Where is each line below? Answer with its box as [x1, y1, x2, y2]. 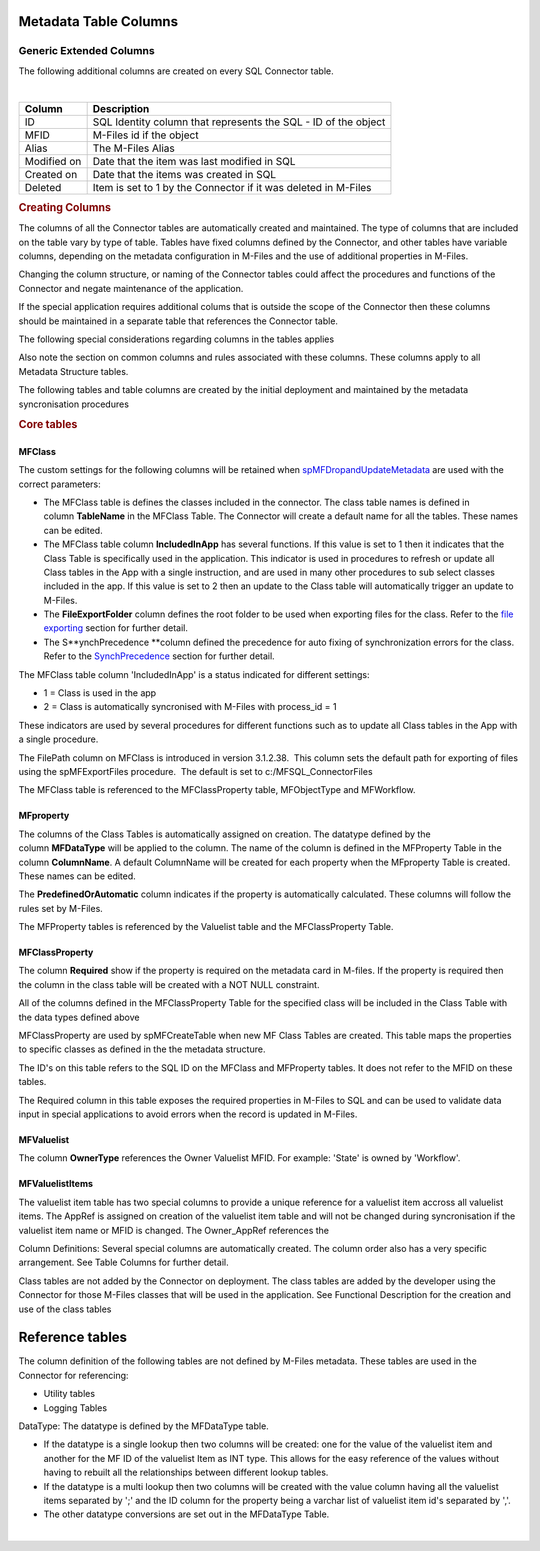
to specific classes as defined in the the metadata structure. [18, 1043, 266, 1055]
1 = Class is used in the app [43, 687, 157, 699]
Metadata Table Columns [18, 13, 179, 30]
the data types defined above [18, 1011, 140, 1023]
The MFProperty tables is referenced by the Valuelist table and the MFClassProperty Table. [18, 921, 394, 933]
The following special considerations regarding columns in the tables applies [18, 333, 335, 345]
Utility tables [43, 1388, 95, 1400]
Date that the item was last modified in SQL [92, 154, 296, 168]
